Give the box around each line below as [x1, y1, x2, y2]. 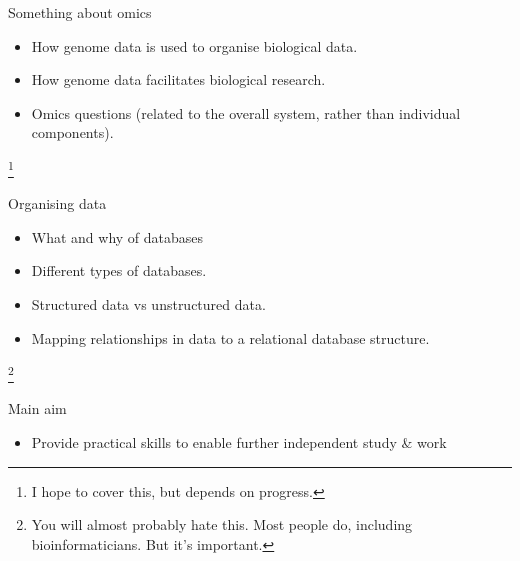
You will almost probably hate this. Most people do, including [31, 514, 413, 535]
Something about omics [8, 2, 152, 22]
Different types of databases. [31, 260, 207, 281]
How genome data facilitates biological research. [31, 69, 326, 90]
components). [31, 122, 114, 143]
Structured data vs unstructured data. [31, 294, 266, 314]
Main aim [8, 398, 67, 419]
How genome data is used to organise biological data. [31, 35, 358, 56]
